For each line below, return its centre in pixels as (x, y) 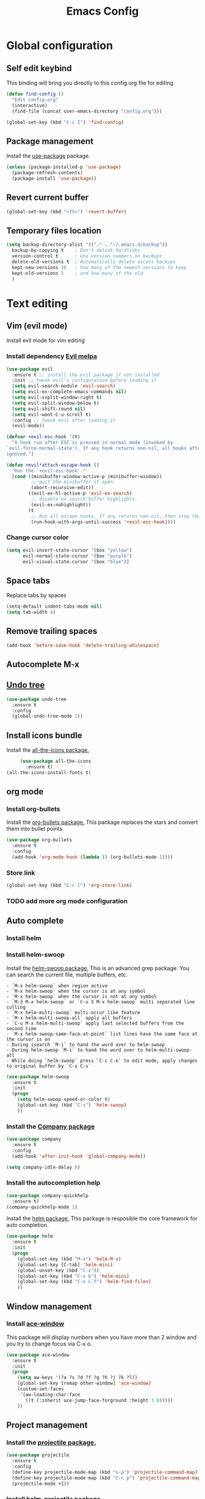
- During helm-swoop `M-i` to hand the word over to (75, 1050)
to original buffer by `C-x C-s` (49, 1066)
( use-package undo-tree (37, 699)
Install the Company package (51, 1126)
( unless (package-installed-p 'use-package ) (64, 167)
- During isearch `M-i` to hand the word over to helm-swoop (86, 1044)
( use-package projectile (38, 1455)
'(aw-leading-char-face (50, 1394)
